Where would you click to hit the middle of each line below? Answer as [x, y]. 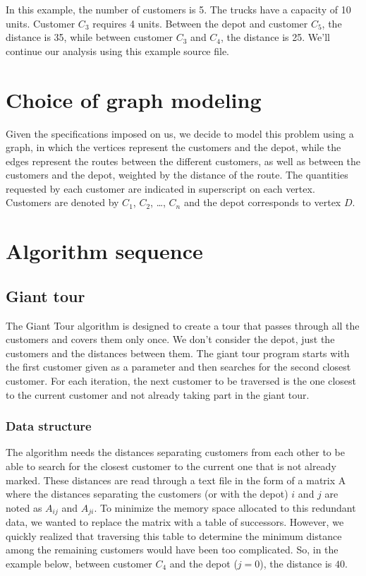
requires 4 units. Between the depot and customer [200, 23]
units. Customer [41, 23]
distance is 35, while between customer [90, 37]
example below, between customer [79, 564]
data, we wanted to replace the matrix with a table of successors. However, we [175, 522]
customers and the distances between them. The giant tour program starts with [178, 353]
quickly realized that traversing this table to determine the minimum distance [174, 535]
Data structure [49, 426]
